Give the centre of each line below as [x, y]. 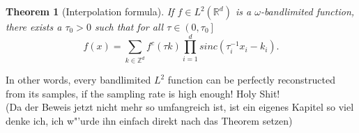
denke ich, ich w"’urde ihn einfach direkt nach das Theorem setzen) [149, 121]
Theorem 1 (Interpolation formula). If [90, 11]
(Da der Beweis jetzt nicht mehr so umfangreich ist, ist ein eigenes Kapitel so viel [180, 107]
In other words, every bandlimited [78, 80]
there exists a [34, 26]
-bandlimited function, [307, 11]
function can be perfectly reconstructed [251, 80]
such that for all [129, 26]
